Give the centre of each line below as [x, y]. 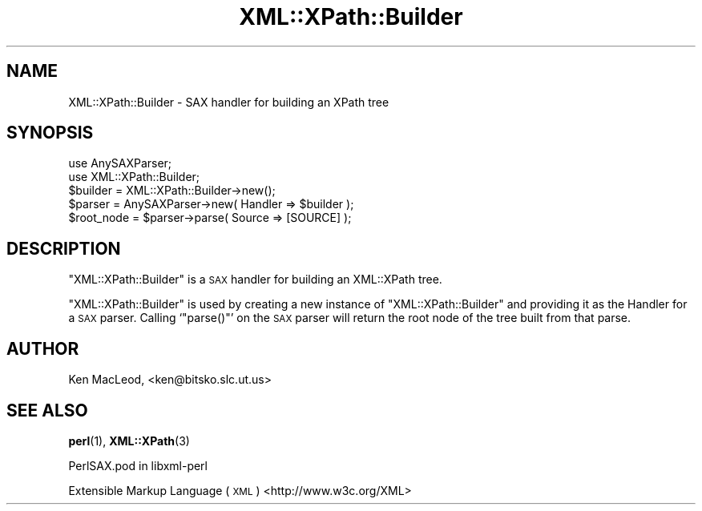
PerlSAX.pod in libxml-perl [138, 465]
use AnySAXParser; [120, 163]
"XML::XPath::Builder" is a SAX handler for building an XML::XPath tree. [255, 280]
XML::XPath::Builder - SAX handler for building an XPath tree [229, 102]
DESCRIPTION [64, 248]
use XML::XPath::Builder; [134, 177]
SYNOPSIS [50, 133]
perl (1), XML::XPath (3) [129, 441]
